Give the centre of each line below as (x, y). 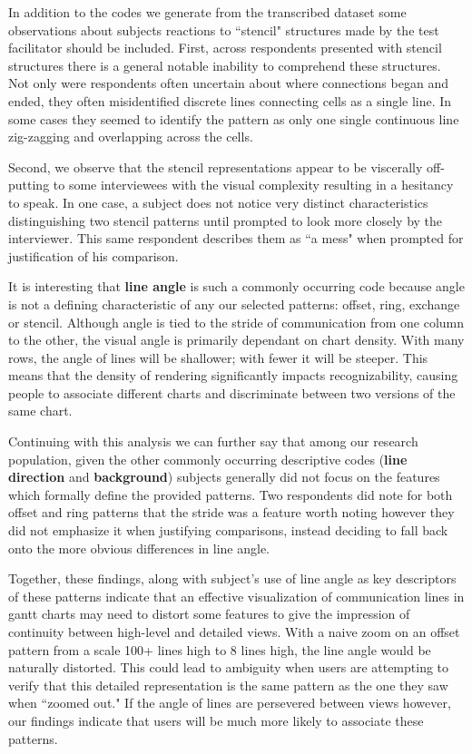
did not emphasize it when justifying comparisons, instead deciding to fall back (228, 530)
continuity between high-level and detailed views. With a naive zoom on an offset (234, 632)
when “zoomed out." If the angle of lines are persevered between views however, (230, 703)
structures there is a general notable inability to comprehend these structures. (225, 65)
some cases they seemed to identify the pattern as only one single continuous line (234, 118)
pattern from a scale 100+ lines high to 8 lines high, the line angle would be (220, 649)
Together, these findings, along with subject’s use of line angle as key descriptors (232, 578)
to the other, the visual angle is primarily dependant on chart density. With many (236, 340)
